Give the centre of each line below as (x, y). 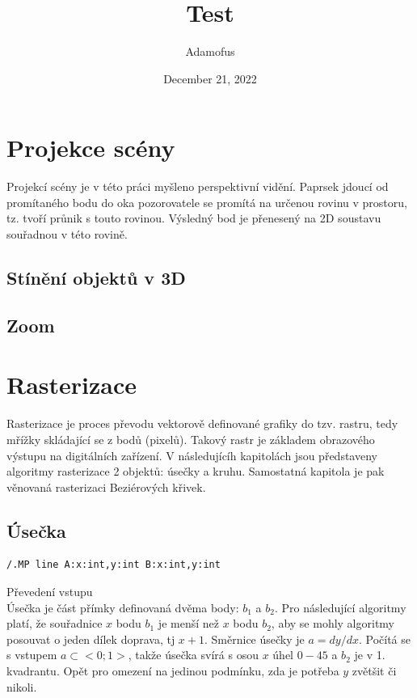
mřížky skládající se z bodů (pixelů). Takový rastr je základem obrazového (191, 439)
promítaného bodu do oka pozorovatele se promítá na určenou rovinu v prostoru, (207, 202)
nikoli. (22, 686)
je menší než (188, 623)
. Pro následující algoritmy (340, 607)
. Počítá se (384, 639)
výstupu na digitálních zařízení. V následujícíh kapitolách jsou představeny (192, 455)
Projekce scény (91, 148)
